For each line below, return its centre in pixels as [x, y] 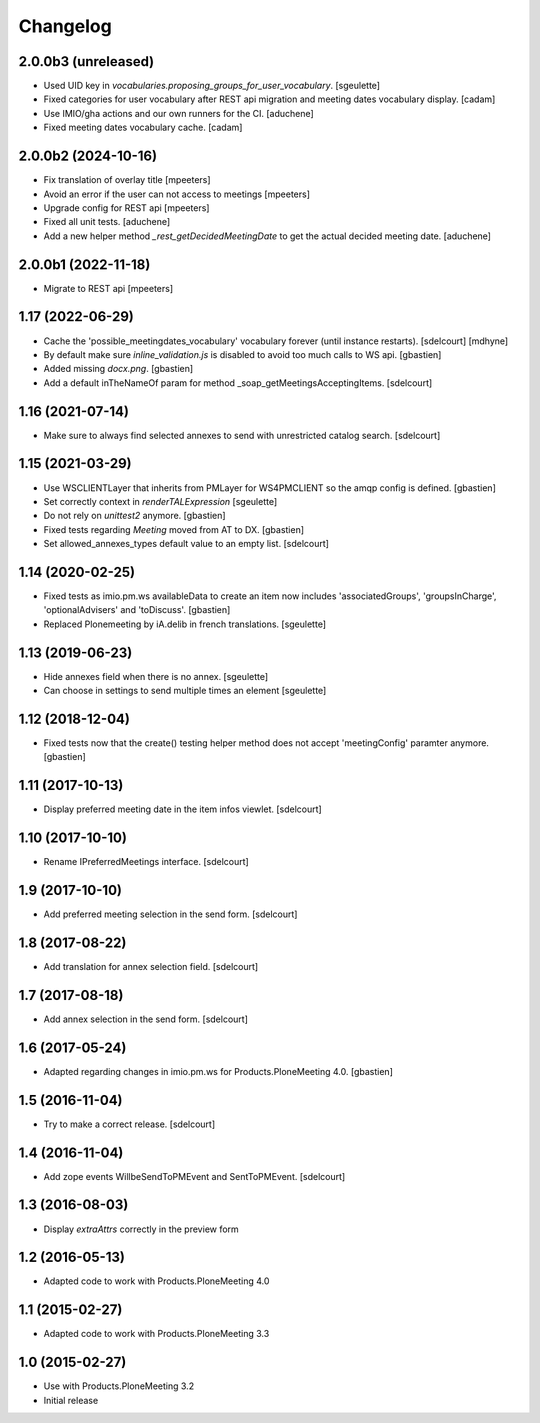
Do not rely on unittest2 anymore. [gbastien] [134, 516]
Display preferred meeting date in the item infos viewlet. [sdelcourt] [182, 809]
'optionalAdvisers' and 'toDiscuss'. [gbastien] [137, 610]
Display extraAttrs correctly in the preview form [141, 1229]
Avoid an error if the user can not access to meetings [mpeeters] [176, 194]
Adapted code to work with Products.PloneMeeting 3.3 [156, 1334]
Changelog [65, 26]
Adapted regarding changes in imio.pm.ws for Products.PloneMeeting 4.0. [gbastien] [218, 1071]
